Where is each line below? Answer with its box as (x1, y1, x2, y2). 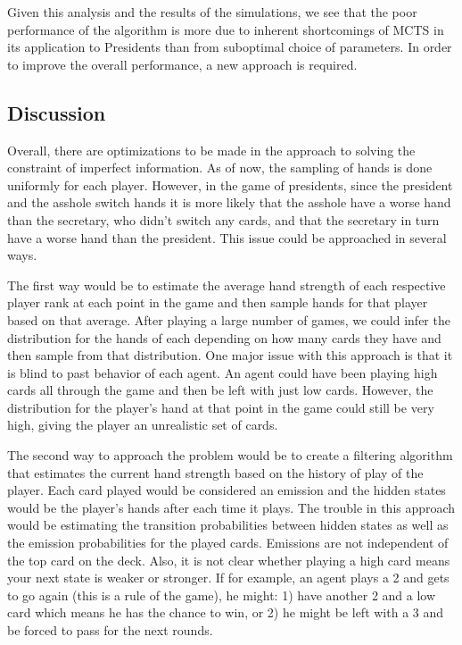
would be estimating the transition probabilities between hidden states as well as (7, 515, 449, 534)
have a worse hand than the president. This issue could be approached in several (7, 228, 447, 247)
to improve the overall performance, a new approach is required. (7, 54, 358, 73)
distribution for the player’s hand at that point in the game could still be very (7, 398, 434, 416)
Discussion (7, 98, 106, 126)
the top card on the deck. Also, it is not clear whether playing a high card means (7, 550, 450, 569)
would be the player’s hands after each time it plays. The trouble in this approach (7, 498, 456, 516)
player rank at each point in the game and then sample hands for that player (7, 293, 428, 312)
